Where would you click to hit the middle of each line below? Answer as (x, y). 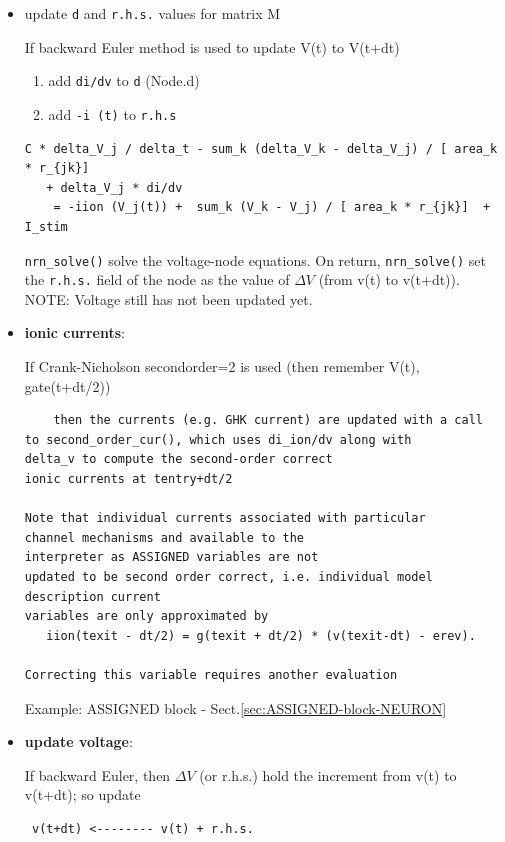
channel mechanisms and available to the (164, 537)
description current (92, 596)
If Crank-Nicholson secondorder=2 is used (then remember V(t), (222, 366)
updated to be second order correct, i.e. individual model (228, 576)
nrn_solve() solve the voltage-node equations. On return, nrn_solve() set (255, 259)
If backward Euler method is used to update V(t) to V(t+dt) (212, 46)
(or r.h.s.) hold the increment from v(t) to (328, 774)
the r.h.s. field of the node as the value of (157, 279)
